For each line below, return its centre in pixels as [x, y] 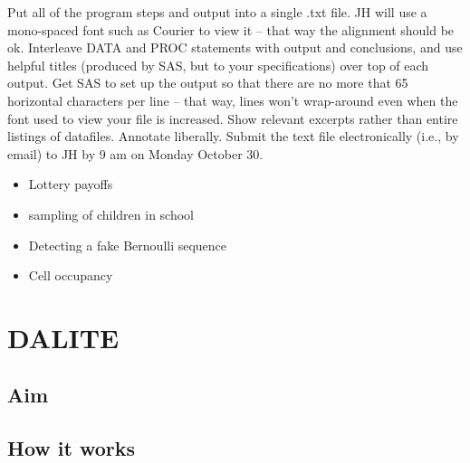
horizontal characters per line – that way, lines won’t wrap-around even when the [233, 100]
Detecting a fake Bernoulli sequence [128, 245]
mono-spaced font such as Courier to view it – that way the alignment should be [231, 29]
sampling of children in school [111, 214]
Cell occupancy [71, 275]
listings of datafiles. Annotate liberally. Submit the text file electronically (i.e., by [233, 136]
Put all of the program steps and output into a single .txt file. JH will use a [217, 12]
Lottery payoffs [71, 184]
